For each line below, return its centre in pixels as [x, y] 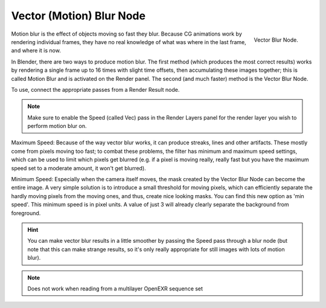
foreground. [26, 213]
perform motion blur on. [57, 126]
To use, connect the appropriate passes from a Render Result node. [95, 89]
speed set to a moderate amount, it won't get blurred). [78, 168]
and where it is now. [36, 51]
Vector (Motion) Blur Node [78, 16]
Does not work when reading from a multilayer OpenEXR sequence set [115, 288]
